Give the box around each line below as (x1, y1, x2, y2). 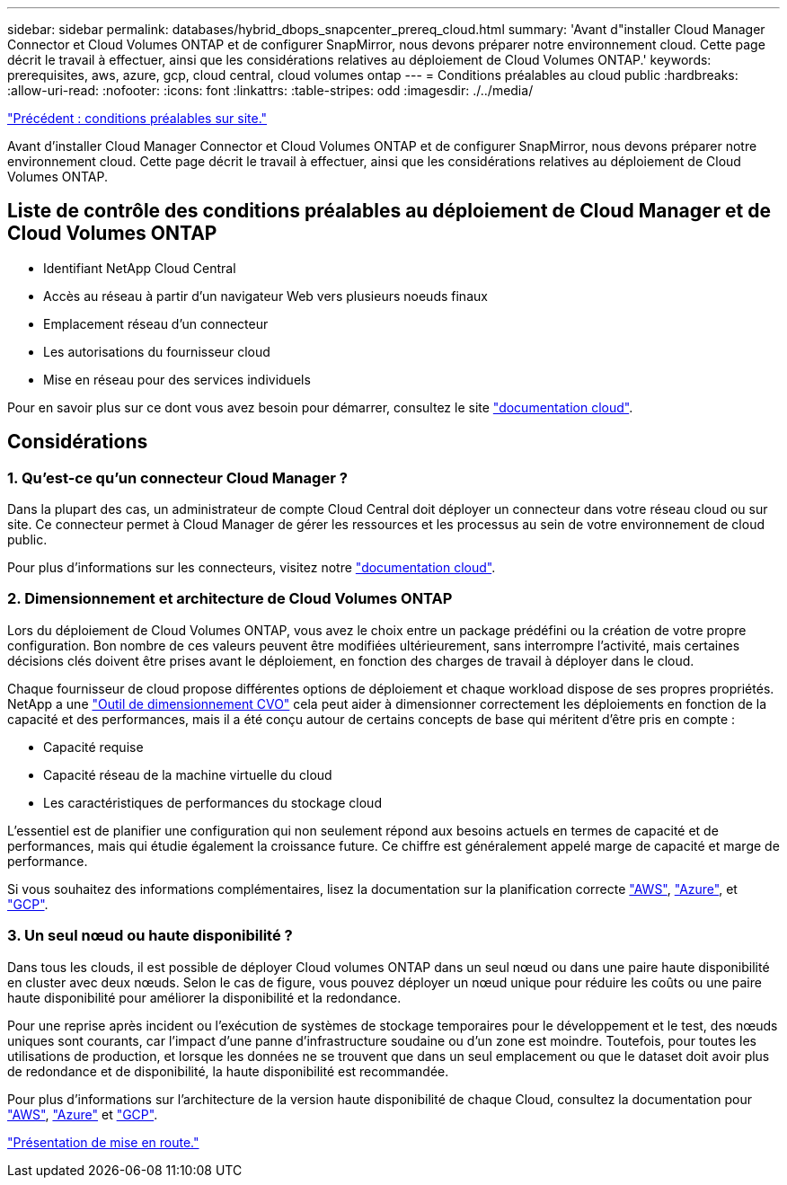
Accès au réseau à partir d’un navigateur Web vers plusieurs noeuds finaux (43, 287, 488, 304)
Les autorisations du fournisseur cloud (43, 343, 270, 359)
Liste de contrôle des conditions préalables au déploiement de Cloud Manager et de (7, 199, 771, 223)
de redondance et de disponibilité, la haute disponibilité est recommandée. (7, 1063, 449, 1079)
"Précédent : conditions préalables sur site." (7, 111, 268, 126)
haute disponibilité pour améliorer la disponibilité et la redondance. (7, 989, 402, 1005)
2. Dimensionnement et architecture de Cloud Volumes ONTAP (7, 589, 453, 608)
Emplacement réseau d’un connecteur (43, 315, 269, 332)
